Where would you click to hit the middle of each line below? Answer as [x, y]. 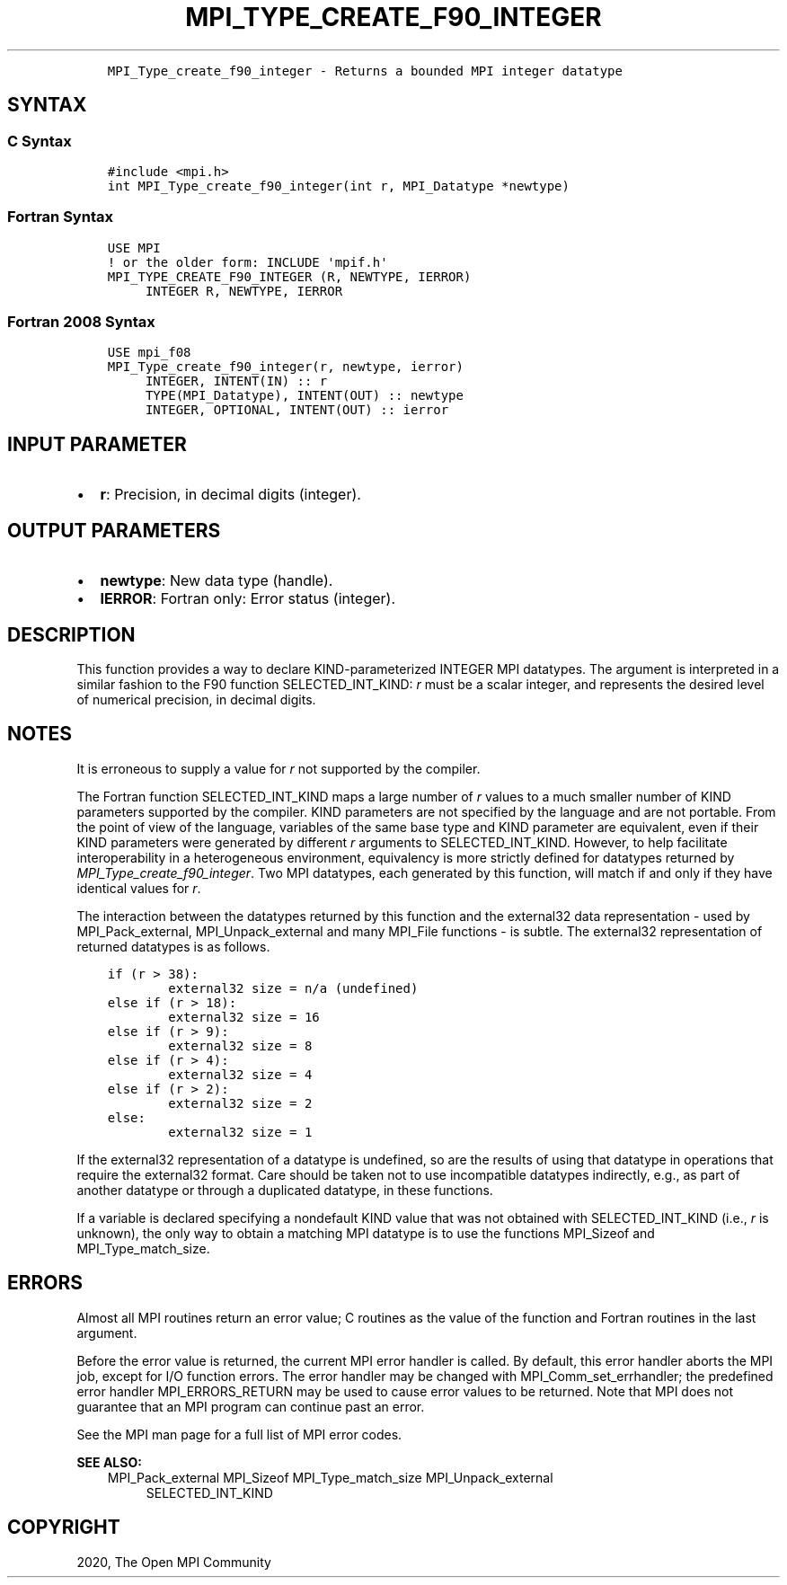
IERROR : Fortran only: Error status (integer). [248, 599]
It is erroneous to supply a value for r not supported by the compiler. [279, 768]
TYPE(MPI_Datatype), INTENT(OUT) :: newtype [304, 396]
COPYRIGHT [64, 1527]
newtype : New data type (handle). [217, 581]
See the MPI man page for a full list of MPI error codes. [239, 1434]
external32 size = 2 [240, 1103]
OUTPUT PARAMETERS [114, 530]
